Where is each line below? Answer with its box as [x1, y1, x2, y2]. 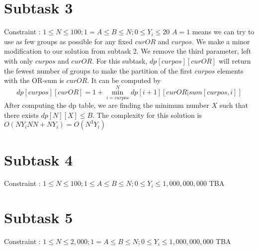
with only [4, 55, 33, 66]
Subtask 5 [4, 207, 73, 228]
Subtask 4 [4, 149, 73, 169]
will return [218, 55, 251, 66]
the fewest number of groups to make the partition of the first [4, 65, 192, 76]
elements [217, 65, 244, 76]
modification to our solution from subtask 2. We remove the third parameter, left [4, 46, 252, 56]
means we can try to [192, 26, 255, 37]
